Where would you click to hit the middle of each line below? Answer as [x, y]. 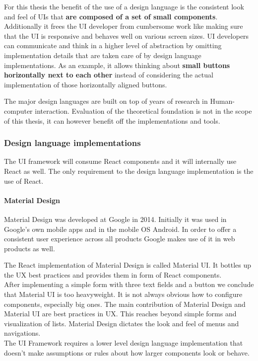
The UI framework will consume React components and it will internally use [120, 161]
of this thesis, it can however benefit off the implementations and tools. [112, 120]
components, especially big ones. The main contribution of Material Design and [125, 304]
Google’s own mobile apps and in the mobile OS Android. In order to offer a [120, 229]
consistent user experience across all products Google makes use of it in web [120, 239]
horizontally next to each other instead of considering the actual [109, 75]
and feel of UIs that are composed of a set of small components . [111, 16]
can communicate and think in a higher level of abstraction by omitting [113, 45]
